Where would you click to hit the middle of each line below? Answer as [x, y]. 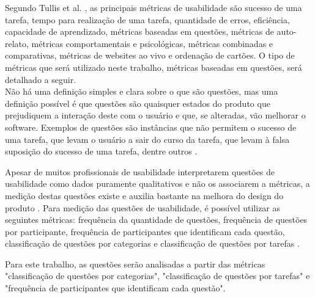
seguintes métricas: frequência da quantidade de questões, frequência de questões [156, 220]
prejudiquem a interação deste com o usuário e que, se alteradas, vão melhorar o [155, 115]
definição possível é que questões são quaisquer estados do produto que [138, 103]
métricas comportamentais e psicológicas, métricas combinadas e [152, 43]
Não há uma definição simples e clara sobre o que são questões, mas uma [142, 91]
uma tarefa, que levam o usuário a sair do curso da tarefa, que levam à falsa [147, 139]
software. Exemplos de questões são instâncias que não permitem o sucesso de [151, 127]
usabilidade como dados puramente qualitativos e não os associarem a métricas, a [157, 184]
